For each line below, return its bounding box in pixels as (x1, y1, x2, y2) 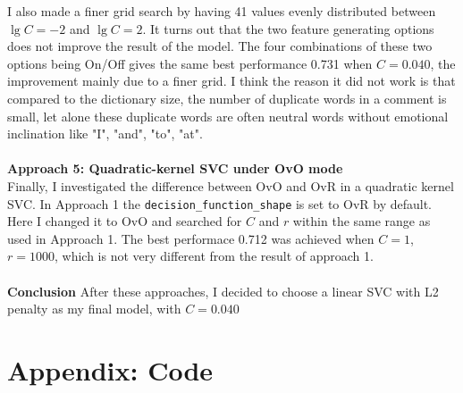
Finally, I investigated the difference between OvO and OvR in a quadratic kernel (7, 176, 454, 195)
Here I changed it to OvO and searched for (7, 212, 242, 230)
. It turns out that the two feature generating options (142, 19, 434, 38)
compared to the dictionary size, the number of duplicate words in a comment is (7, 88, 447, 107)
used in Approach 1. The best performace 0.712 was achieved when (7, 229, 375, 247)
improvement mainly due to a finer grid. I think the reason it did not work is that (7, 71, 456, 90)
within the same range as (292, 212, 431, 230)
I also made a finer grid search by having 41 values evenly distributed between (7, 2, 436, 20)
